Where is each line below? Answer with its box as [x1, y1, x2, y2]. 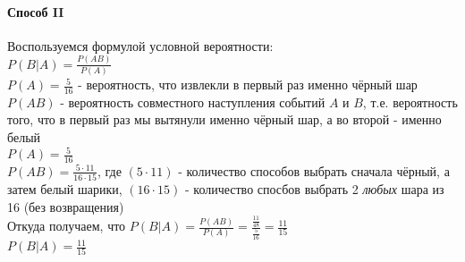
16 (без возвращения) [7, 197, 124, 216]
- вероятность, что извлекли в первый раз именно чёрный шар [78, 75, 418, 94]
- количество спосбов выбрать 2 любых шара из [184, 180, 444, 199]
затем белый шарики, [7, 180, 123, 199]
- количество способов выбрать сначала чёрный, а [178, 161, 450, 180]
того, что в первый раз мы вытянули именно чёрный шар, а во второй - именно [7, 110, 442, 129]
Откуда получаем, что [7, 216, 126, 235]
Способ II [7, 2, 64, 21]
